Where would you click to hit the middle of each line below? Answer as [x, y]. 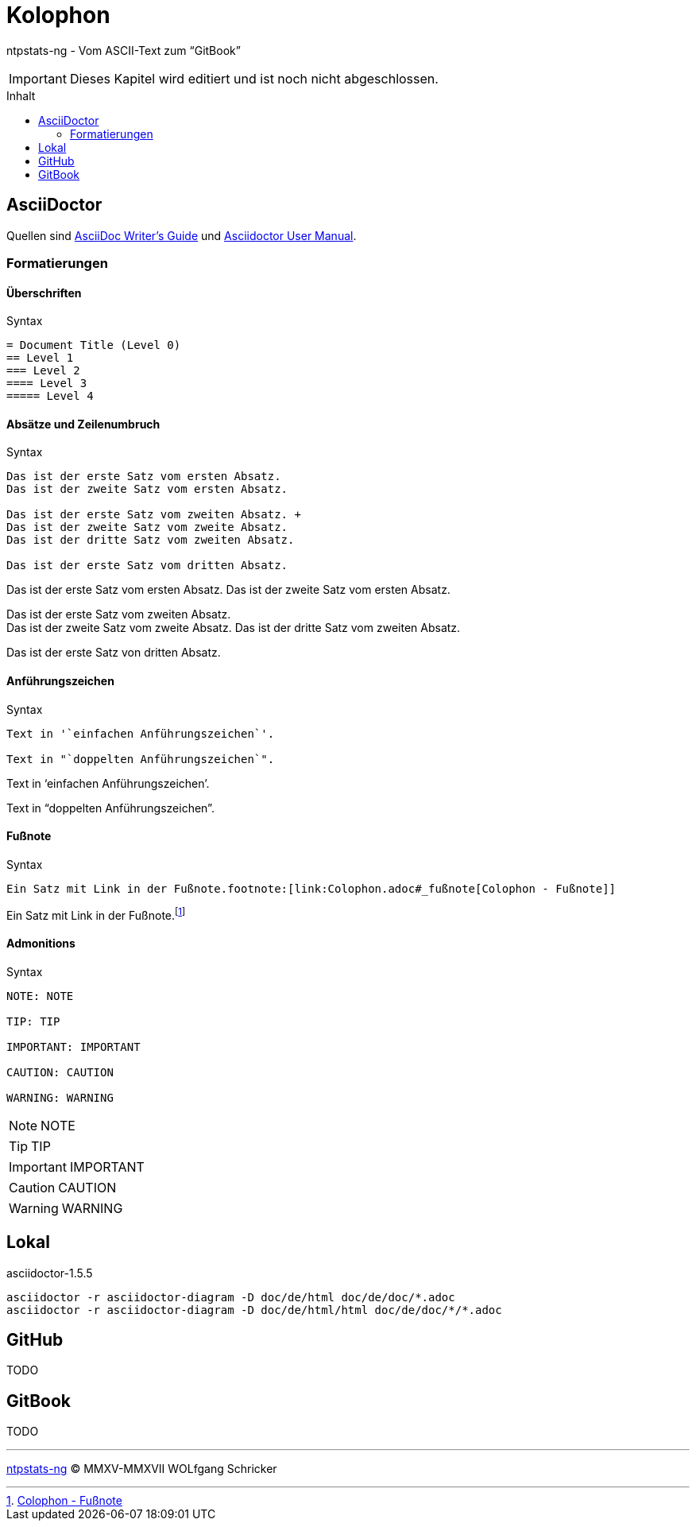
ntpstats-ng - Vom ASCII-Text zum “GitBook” [124, 50]
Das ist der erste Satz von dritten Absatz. [114, 653]
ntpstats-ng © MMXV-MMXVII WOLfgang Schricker [142, 1469]
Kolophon [58, 15]
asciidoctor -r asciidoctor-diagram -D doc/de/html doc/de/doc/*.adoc [231, 1297]
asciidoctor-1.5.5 [50, 1273]
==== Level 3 [47, 384]
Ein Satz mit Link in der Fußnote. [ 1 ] [96, 914]
